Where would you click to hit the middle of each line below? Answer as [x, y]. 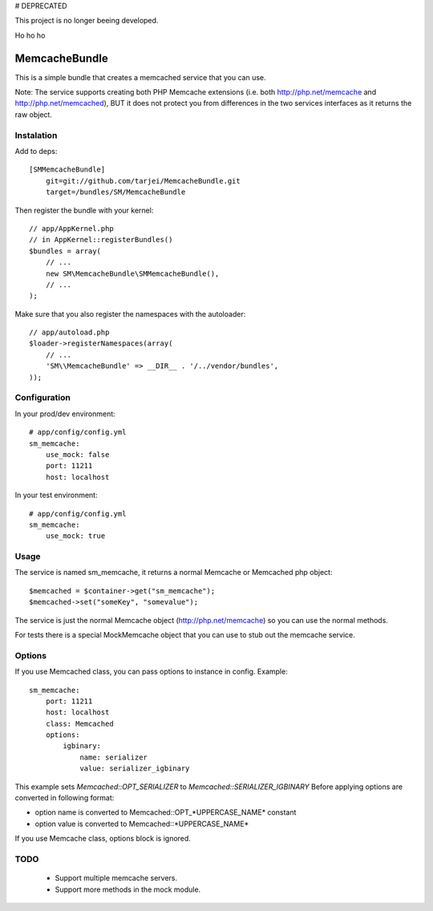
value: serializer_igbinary [135, 769]
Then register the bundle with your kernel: [84, 210]
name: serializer [114, 757]
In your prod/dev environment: [65, 414]
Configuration [43, 398]
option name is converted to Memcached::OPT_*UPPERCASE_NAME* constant [166, 812]
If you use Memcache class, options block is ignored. [103, 839]
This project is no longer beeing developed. [87, 21]
